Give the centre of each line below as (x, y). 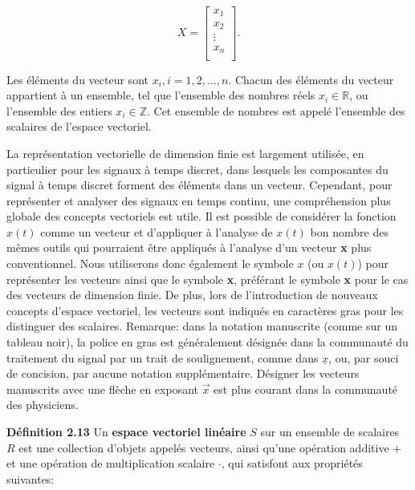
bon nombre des (349, 231)
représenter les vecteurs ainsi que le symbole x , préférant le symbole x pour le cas (207, 279)
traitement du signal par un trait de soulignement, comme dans (163, 357)
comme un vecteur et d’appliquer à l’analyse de (157, 231)
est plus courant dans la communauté (306, 389)
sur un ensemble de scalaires (330, 431)
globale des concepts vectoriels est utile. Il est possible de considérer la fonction (201, 216)
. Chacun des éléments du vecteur (311, 79)
